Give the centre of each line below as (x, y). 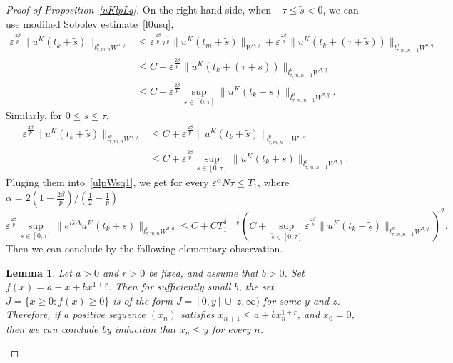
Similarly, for (34, 115)
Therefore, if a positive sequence (76, 314)
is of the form (143, 300)
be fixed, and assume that (203, 272)
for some (282, 300)
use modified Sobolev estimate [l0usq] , (90, 23)
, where (273, 181)
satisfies (197, 314)
